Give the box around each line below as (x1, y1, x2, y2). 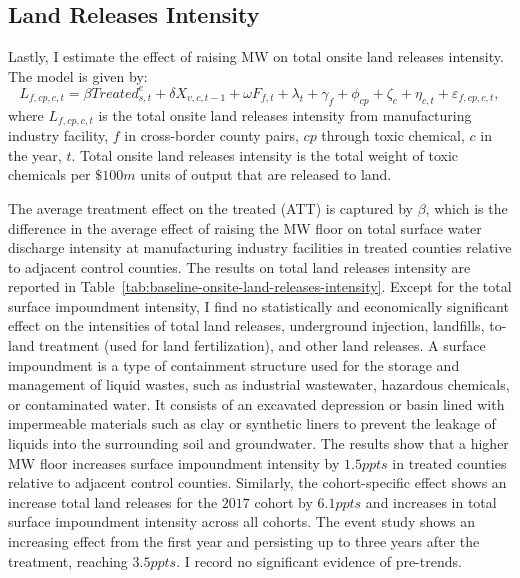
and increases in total (365, 491, 497, 512)
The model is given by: (8, 65, 148, 86)
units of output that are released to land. (140, 164, 392, 185)
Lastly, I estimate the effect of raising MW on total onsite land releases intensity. (8, 46, 504, 67)
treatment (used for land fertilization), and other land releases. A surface (39, 335, 486, 356)
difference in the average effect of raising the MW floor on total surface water (8, 217, 482, 238)
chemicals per (8, 164, 91, 185)
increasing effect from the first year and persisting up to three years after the (8, 531, 480, 552)
